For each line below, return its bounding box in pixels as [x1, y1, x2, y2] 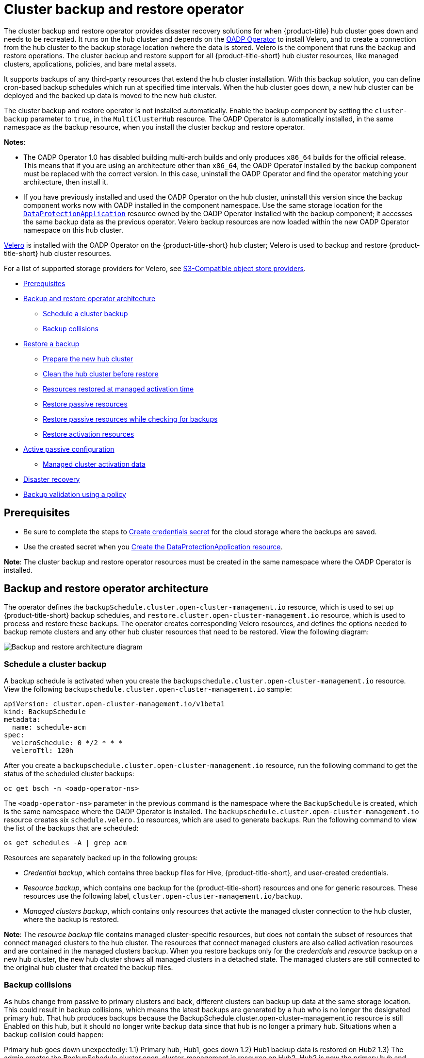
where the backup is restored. [23, 915, 119, 924]
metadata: [4, 716, 41, 724]
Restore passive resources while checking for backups [43, 414, 218, 423]
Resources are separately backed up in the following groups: [4, 853, 198, 862]
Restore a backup [23, 339, 80, 348]
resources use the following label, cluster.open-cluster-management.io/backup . [23, 892, 303, 901]
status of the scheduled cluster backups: [4, 769, 134, 778]
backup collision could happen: [4, 1030, 104, 1039]
